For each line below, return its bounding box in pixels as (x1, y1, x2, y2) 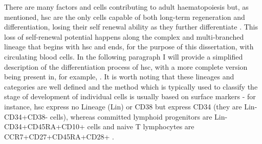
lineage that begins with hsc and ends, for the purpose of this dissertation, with (4, 41, 254, 52)
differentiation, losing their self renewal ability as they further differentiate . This (4, 21, 258, 32)
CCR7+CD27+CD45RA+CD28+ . (4, 131, 114, 141)
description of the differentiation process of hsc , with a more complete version (4, 61, 248, 72)
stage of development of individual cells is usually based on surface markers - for (4, 91, 256, 102)
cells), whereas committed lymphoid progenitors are (50, 111, 212, 122)
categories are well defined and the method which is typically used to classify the (4, 81, 258, 92)
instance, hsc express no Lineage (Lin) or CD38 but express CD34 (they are (4, 101, 242, 111)
